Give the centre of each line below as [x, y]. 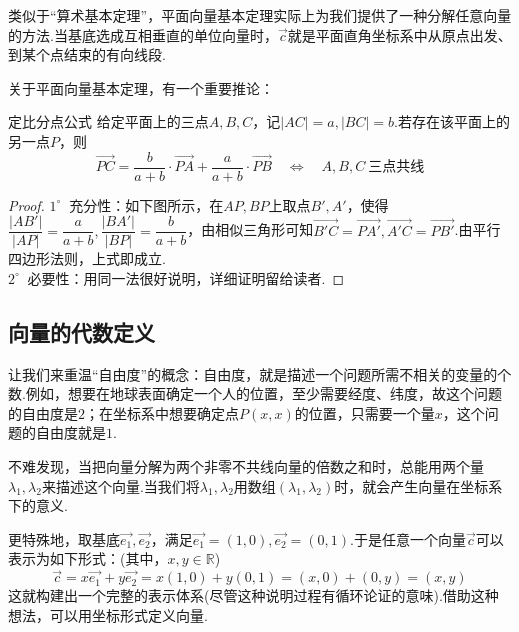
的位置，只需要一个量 [364, 412]
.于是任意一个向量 [408, 538]
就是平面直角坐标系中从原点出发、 [399, 34]
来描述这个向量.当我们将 [120, 485]
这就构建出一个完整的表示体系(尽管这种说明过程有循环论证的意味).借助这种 [253, 595]
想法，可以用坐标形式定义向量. [108, 614]
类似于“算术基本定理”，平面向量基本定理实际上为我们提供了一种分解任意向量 [260, 15]
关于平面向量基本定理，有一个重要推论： [141, 87]
